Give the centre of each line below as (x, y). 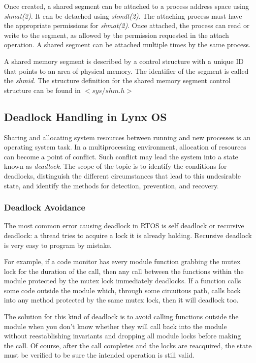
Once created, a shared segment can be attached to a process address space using (127, 6)
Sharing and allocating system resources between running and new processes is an (127, 137)
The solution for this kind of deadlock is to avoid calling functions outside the (121, 317)
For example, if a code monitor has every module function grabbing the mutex (122, 261)
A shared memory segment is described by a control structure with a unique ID (124, 61)
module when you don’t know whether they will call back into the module (115, 326)
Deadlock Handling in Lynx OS (85, 116)
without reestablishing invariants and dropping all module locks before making (123, 336)
